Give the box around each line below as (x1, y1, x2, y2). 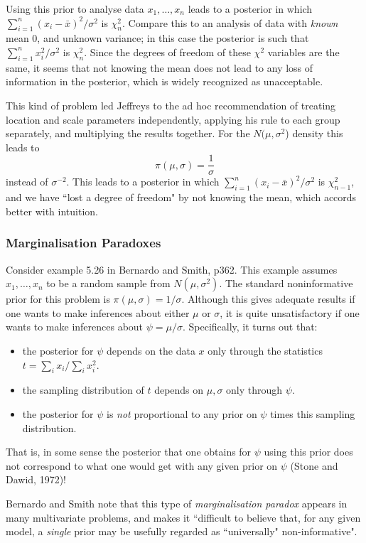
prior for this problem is (6, 291, 110, 306)
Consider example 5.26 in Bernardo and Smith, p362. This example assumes (6, 262, 338, 276)
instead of (6, 174, 48, 189)
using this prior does (264, 444, 353, 459)
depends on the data (107, 343, 195, 357)
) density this (285, 126, 343, 141)
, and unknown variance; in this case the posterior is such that (37, 31, 309, 45)
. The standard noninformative (219, 276, 353, 291)
